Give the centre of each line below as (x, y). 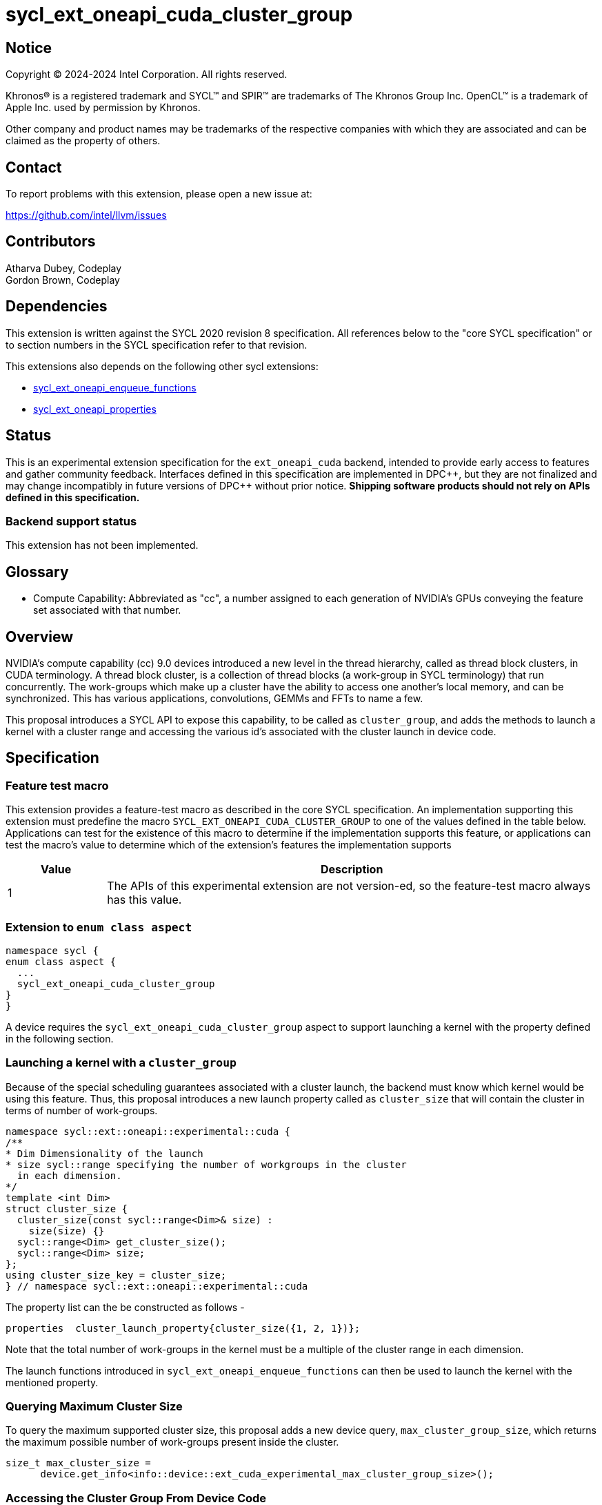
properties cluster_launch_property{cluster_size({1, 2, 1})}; (183, 1328)
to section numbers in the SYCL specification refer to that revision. (157, 344)
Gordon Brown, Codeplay (63, 280)
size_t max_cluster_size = (78, 1463)
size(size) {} (67, 1231)
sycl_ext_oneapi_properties (95, 409)
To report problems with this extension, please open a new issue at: (159, 194)
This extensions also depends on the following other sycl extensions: (162, 366)
